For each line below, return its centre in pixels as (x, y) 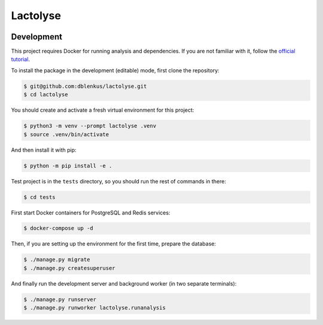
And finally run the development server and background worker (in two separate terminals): (124, 283)
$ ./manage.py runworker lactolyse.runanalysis (95, 308)
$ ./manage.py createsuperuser (70, 268)
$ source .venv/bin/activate (66, 134)
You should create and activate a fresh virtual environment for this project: (103, 110)
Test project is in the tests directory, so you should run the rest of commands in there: (119, 181)
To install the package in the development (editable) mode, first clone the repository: (115, 70)
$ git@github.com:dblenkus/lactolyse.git (85, 86)
